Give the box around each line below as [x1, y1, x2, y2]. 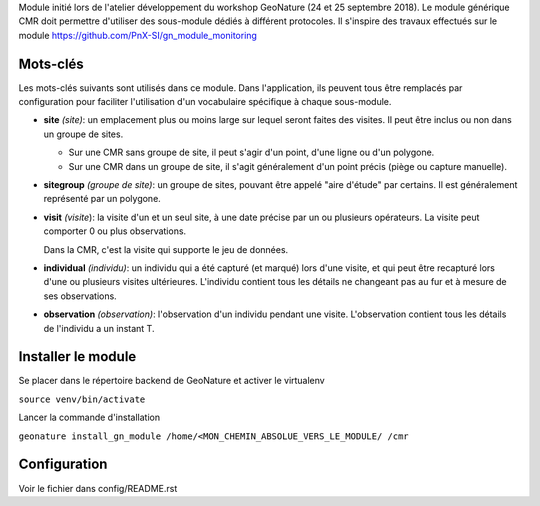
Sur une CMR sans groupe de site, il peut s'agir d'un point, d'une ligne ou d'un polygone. [68, 146, 435, 159]
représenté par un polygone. [43, 193, 162, 205]
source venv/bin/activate [18, 393, 146, 405]
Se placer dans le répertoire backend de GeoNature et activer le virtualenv [18, 375, 325, 387]
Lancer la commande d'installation [18, 411, 160, 424]
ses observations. [43, 290, 117, 302]
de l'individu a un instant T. [43, 322, 155, 334]
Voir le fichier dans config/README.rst [18, 482, 178, 494]
